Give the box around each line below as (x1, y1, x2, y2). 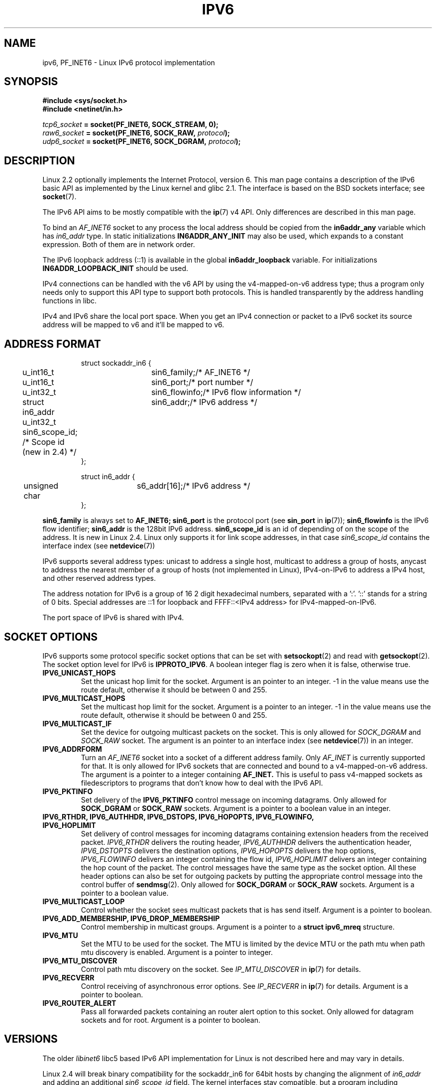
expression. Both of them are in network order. (42, 240, 195, 249)
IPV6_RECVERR (42, 973, 95, 982)
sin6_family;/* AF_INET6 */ (151, 367, 250, 378)
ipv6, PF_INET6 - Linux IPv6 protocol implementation (42, 58, 215, 67)
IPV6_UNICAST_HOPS (42, 668, 116, 677)
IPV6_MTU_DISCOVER (42, 956, 117, 965)
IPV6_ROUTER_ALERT (42, 998, 116, 1007)
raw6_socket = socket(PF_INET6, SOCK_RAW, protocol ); (42, 129, 230, 137)
